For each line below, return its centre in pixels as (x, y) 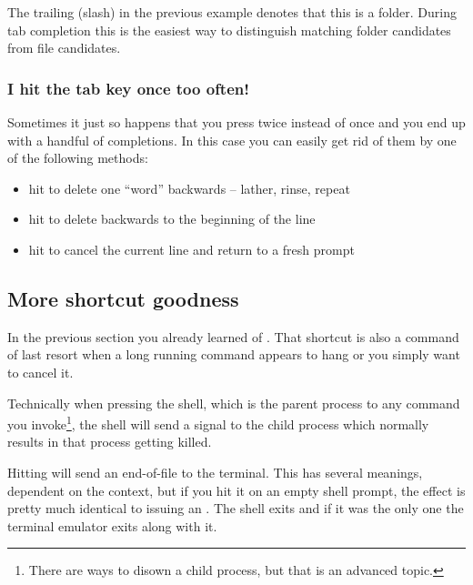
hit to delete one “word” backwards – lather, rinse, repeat (189, 188)
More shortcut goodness (123, 298)
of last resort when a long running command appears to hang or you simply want (234, 354)
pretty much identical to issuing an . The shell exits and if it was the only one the (236, 508)
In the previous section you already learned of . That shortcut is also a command (233, 336)
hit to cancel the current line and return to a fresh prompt (191, 249)
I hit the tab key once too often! (128, 88)
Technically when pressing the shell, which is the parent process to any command (234, 403)
